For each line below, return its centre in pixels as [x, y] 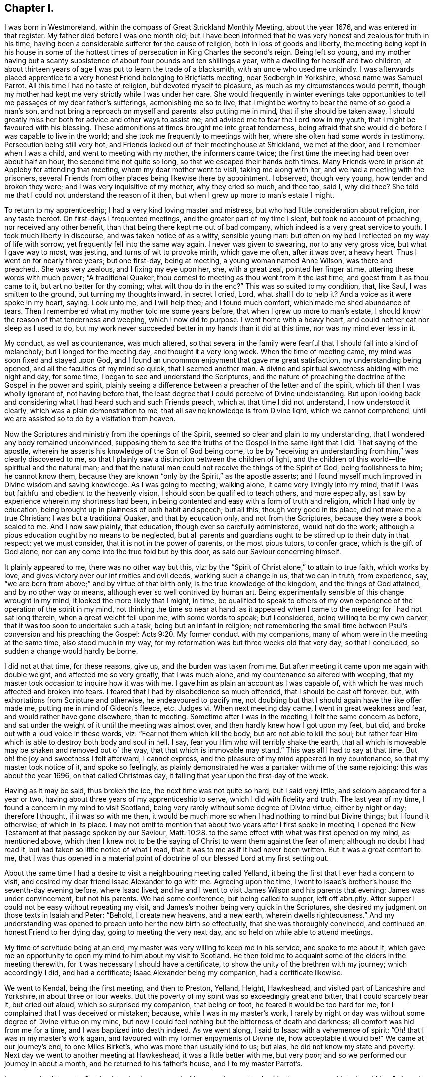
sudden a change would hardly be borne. [71, 651]
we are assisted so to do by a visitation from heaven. [90, 419]
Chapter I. [29, 8]
